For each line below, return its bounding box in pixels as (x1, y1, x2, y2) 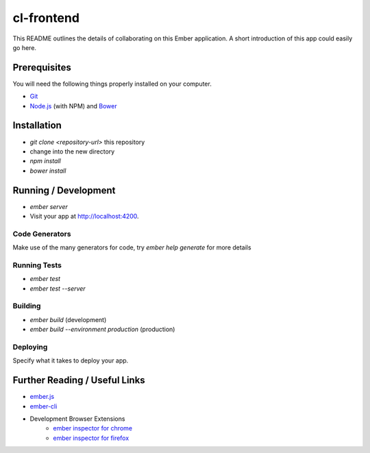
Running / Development (12, 184, 116, 196)
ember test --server (29, 284, 86, 293)
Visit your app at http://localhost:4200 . (29, 212, 140, 220)
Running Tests (12, 260, 62, 270)
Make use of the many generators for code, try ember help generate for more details (12, 243, 251, 252)
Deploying (12, 342, 48, 352)
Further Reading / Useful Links (12, 374, 145, 387)
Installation (12, 120, 62, 132)
